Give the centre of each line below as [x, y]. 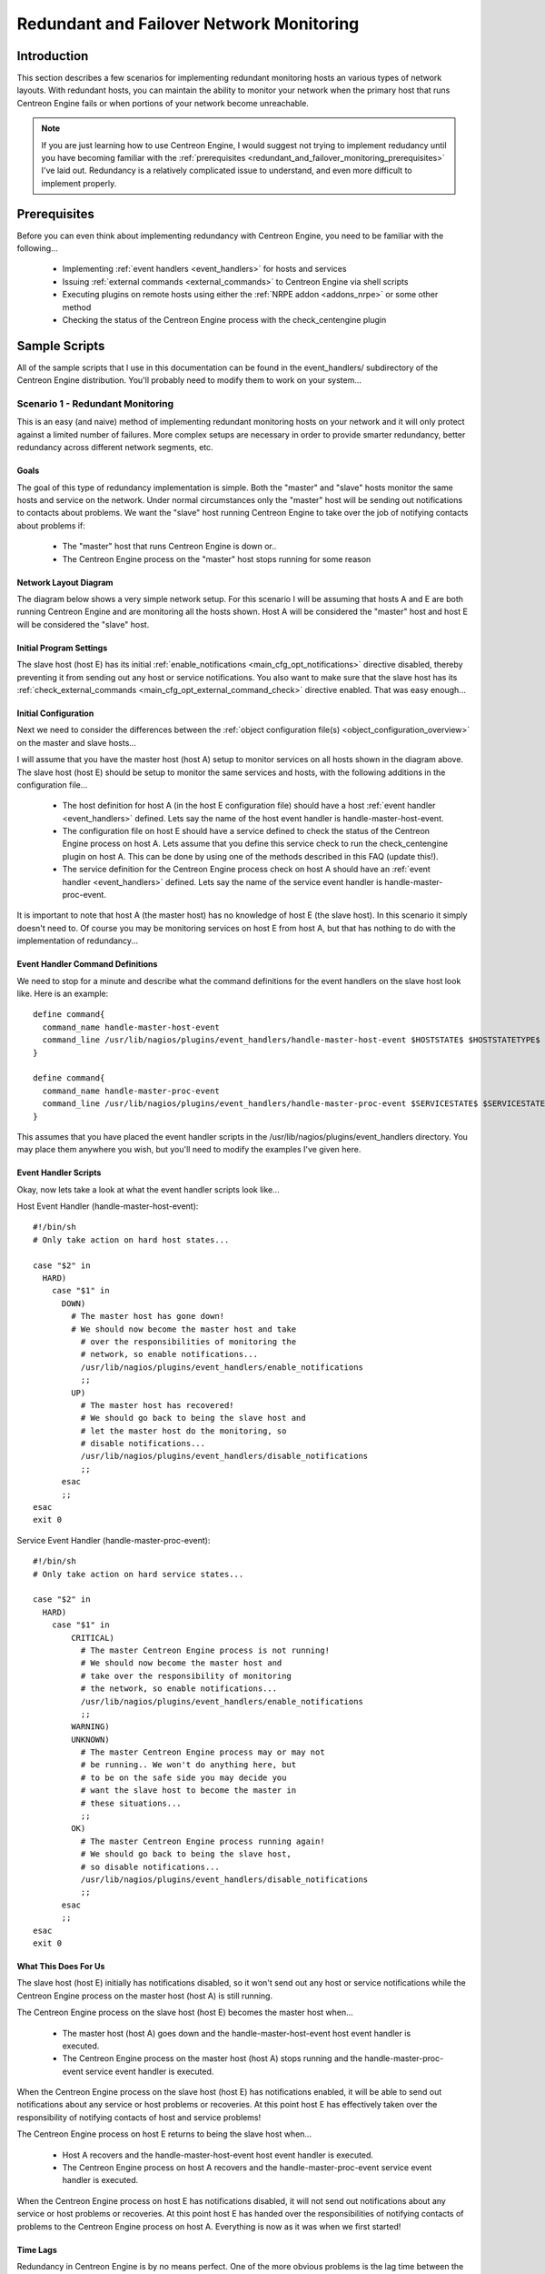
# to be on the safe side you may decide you [183, 1777]
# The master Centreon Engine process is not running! [205, 1650]
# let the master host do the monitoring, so [183, 1431]
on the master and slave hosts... [76, 742]
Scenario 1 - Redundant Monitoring [95, 404]
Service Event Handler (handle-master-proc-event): [114, 1540]
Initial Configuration [55, 713]
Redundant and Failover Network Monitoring [188, 24]
